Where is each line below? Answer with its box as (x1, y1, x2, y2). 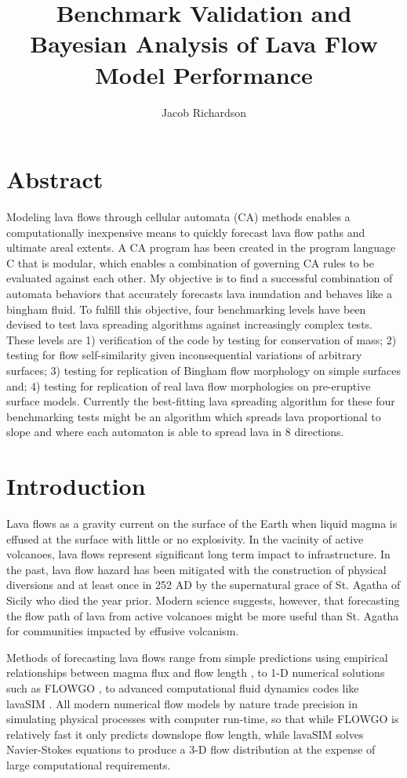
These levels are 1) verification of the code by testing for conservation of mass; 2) (6, 331, 397, 347)
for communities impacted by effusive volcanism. (6, 623, 239, 639)
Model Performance (95, 58, 313, 90)
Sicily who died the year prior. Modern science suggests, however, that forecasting (6, 592, 400, 609)
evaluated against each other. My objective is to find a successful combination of (6, 270, 393, 286)
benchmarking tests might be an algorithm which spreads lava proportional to (6, 408, 381, 424)
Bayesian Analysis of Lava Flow (30, 27, 378, 60)
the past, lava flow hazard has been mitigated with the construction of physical (6, 561, 387, 577)
